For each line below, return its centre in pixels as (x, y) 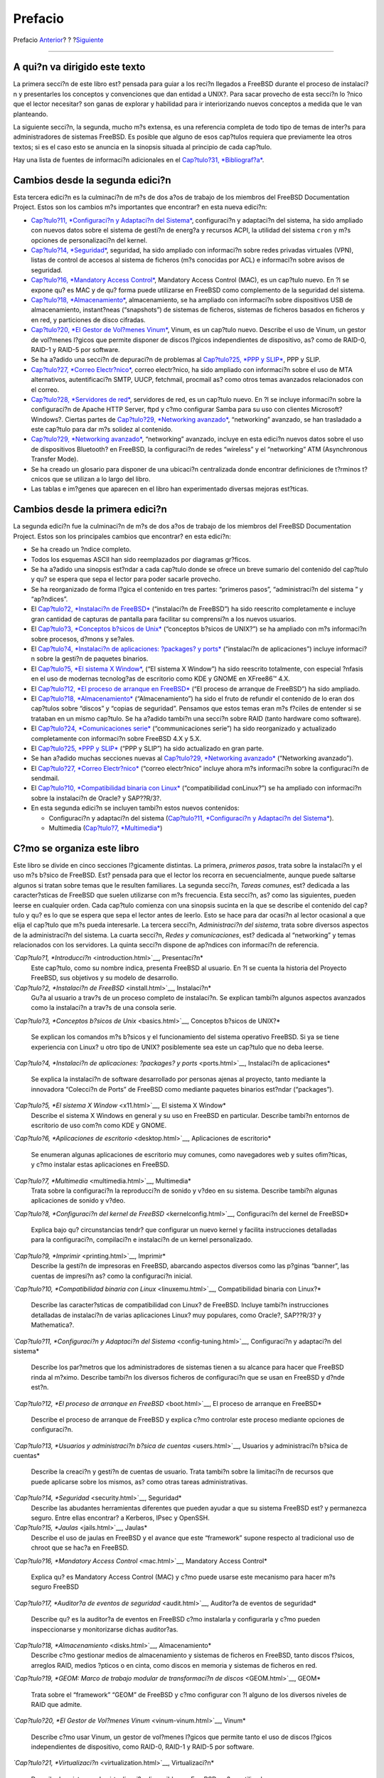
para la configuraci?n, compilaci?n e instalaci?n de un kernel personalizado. (142, 1240)
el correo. (45, 389)
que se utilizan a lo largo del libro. (101, 479)
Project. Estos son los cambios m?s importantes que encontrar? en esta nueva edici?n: (140, 207)
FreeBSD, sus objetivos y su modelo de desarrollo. (105, 978)
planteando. (31, 114)
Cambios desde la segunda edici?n (92, 180)
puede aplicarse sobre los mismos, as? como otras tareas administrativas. (139, 1481)
